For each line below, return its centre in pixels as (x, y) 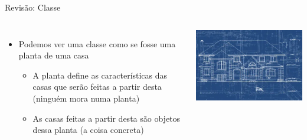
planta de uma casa (54, 55)
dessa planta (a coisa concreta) (88, 130)
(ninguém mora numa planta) (86, 98)
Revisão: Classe (33, 7)
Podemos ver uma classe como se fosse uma (97, 43)
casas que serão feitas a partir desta (97, 87)
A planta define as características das (100, 75)
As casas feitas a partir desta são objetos (107, 118)
